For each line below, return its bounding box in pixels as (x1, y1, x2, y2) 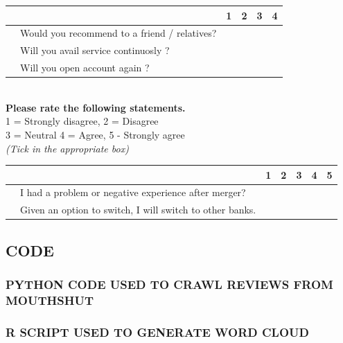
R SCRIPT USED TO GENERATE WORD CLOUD (6, 323, 309, 340)
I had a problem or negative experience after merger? (20, 185, 246, 200)
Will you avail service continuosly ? (20, 43, 170, 58)
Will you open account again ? (20, 60, 150, 75)
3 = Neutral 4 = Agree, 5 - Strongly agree (6, 127, 185, 141)
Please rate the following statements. (6, 100, 186, 114)
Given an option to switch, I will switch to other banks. (20, 202, 256, 217)
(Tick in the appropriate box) (6, 141, 129, 155)
